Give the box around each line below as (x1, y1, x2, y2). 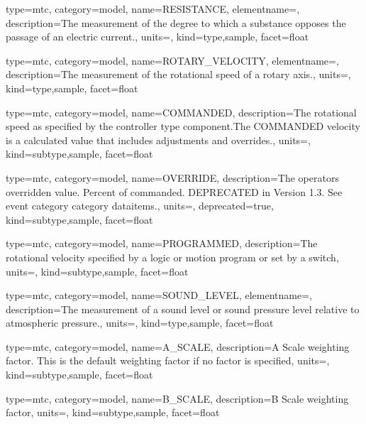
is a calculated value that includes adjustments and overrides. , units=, (6, 132, 311, 147)
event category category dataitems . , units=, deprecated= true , (6, 198, 274, 213)
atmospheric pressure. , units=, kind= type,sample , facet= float (6, 315, 274, 330)
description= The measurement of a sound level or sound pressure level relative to (6, 301, 360, 316)
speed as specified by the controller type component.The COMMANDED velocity (6, 119, 360, 134)
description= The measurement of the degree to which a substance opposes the (6, 15, 346, 30)
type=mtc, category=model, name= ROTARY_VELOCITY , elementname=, (6, 53, 339, 67)
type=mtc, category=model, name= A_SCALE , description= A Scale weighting (6, 339, 350, 354)
